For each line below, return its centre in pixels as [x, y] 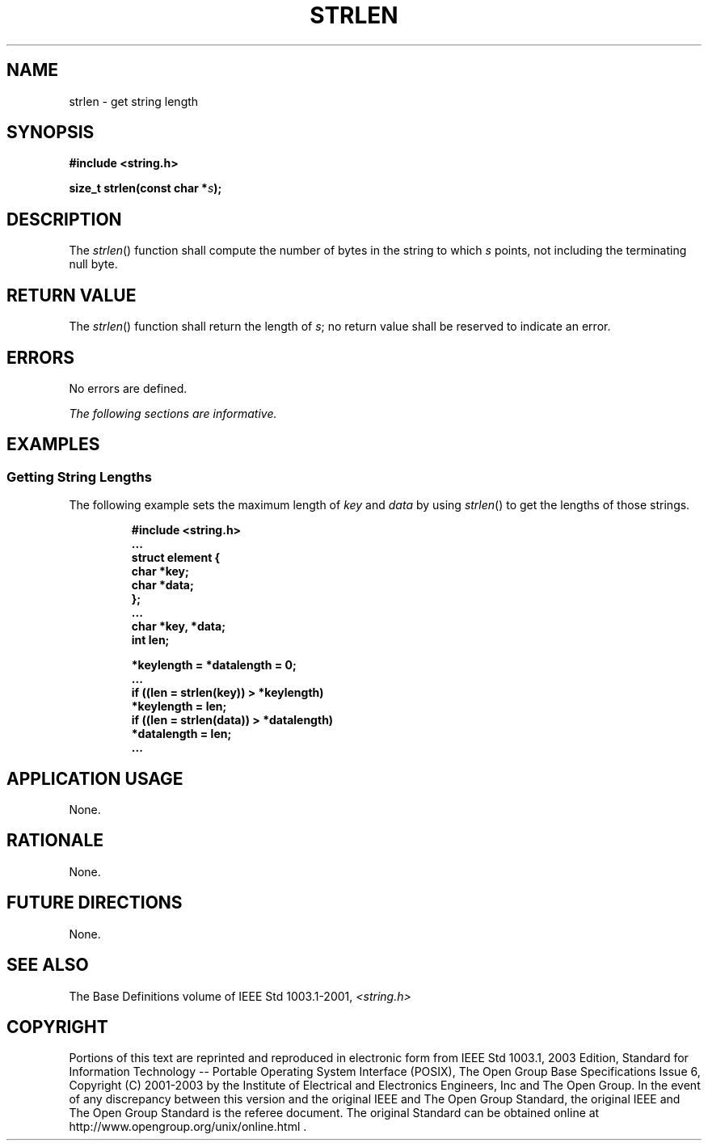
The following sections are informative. [173, 413]
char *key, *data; [178, 626]
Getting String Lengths [79, 477]
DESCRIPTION [64, 219]
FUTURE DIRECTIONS [95, 903]
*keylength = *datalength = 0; [214, 665]
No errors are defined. [128, 388]
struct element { [176, 558]
